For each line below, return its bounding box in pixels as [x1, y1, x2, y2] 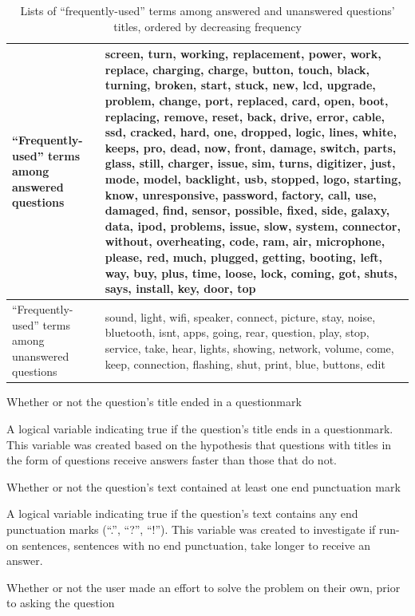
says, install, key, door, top [105, 280, 256, 297]
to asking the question [6, 594, 115, 611]
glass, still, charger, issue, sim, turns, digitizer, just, [105, 155, 396, 172]
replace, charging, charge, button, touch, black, [105, 61, 370, 77]
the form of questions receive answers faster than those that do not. [6, 452, 337, 468]
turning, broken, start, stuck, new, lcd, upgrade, [105, 77, 376, 93]
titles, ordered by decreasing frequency [113, 18, 302, 34]
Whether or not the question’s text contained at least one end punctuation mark [6, 478, 401, 495]
